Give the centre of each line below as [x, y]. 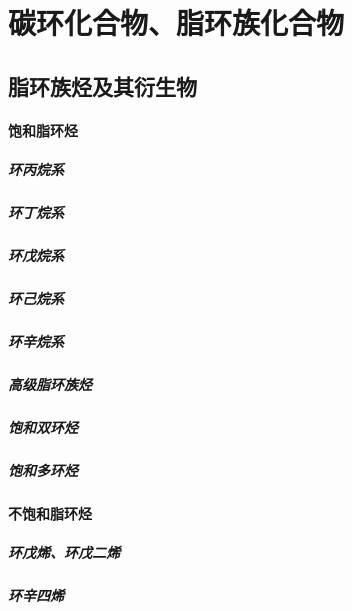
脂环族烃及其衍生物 [102, 85]
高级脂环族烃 [50, 383]
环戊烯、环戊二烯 [64, 551]
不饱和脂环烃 [50, 512]
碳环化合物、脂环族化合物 [176, 22]
